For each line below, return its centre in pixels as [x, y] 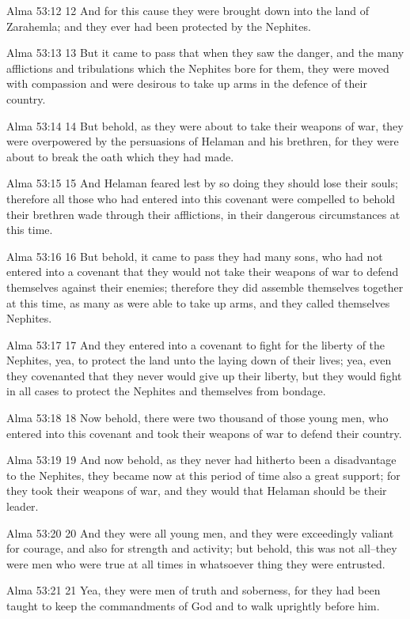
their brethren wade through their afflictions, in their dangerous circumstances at [203, 214]
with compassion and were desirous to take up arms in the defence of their [187, 83]
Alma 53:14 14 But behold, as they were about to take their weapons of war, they [205, 125]
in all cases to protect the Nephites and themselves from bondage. [166, 391]
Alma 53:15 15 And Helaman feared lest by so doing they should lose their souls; [202, 183]
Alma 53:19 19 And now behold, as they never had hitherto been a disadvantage [201, 460]
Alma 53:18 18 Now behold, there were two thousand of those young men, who [197, 418]
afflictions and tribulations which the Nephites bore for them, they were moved [198, 68]
